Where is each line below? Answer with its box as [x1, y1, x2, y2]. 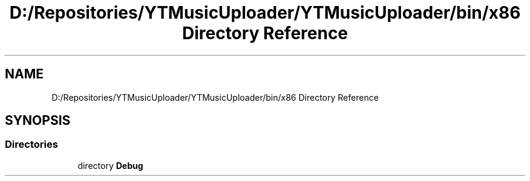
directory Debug [77, 160, 143, 171]
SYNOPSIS [5, 113, 71, 129]
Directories [5, 138, 58, 151]
